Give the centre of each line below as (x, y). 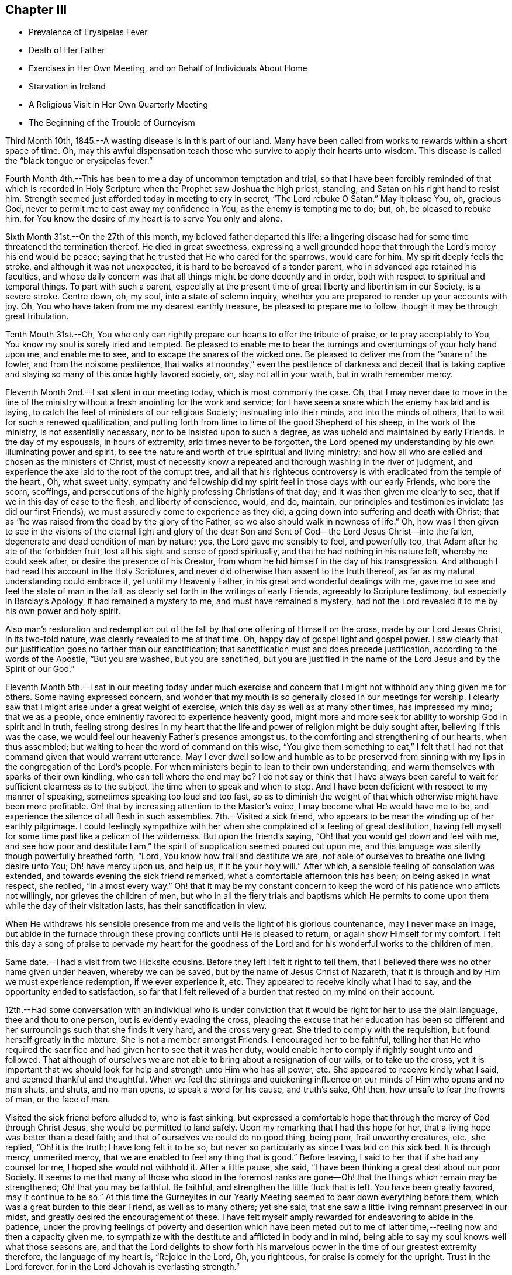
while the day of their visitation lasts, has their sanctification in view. (136, 906)
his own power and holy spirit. (63, 611)
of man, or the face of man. (58, 1100)
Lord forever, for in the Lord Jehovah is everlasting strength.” (122, 1267)
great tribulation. (37, 316)
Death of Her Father (67, 50)
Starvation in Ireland (67, 87)
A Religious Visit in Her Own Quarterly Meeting (118, 105)
